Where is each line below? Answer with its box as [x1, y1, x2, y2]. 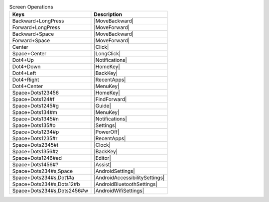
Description [94, 11, 122, 18]
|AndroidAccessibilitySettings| [94, 174, 165, 181]
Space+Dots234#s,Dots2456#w [12, 187, 88, 194]
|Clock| [94, 142, 111, 149]
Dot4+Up [12, 57, 34, 64]
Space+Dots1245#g [12, 102, 59, 109]
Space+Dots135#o [12, 122, 56, 129]
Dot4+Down [12, 63, 41, 70]
